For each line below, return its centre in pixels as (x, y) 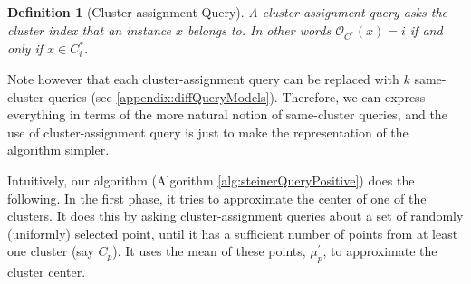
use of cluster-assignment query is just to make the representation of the (208, 132)
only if (25, 48)
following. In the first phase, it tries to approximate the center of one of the (217, 198)
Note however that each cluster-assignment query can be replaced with (203, 78)
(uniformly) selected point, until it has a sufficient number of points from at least (233, 233)
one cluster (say (51, 251)
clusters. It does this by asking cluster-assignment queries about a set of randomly (235, 216)
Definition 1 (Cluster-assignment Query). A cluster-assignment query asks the (228, 12)
